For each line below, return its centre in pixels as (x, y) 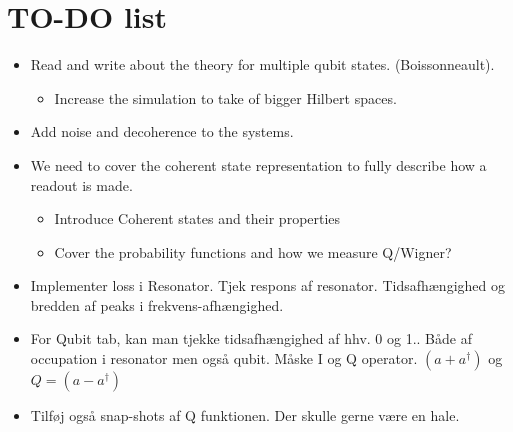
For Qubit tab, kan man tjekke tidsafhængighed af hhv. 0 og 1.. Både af (251, 338)
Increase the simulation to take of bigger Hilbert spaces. (225, 97)
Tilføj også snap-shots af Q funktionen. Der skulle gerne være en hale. (245, 415)
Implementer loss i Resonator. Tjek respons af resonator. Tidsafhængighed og (267, 285)
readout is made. (81, 184)
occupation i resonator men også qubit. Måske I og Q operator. (224, 358)
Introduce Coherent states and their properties (197, 218)
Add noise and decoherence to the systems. (162, 131)
